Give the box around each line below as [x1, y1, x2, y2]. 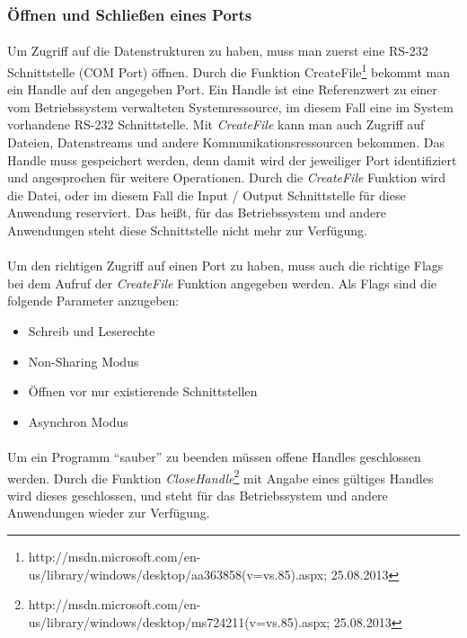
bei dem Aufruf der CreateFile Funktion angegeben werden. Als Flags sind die [7, 273, 436, 292]
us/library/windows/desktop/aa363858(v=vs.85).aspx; [28, 564, 328, 583]
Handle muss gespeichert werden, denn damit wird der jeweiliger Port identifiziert [7, 150, 457, 169]
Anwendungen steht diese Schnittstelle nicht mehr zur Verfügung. [7, 221, 367, 240]
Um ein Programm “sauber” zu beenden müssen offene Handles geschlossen [7, 447, 421, 465]
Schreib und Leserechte [28, 322, 155, 340]
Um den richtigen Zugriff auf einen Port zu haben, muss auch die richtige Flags [7, 256, 444, 275]
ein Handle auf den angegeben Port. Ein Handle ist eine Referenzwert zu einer [7, 80, 437, 99]
